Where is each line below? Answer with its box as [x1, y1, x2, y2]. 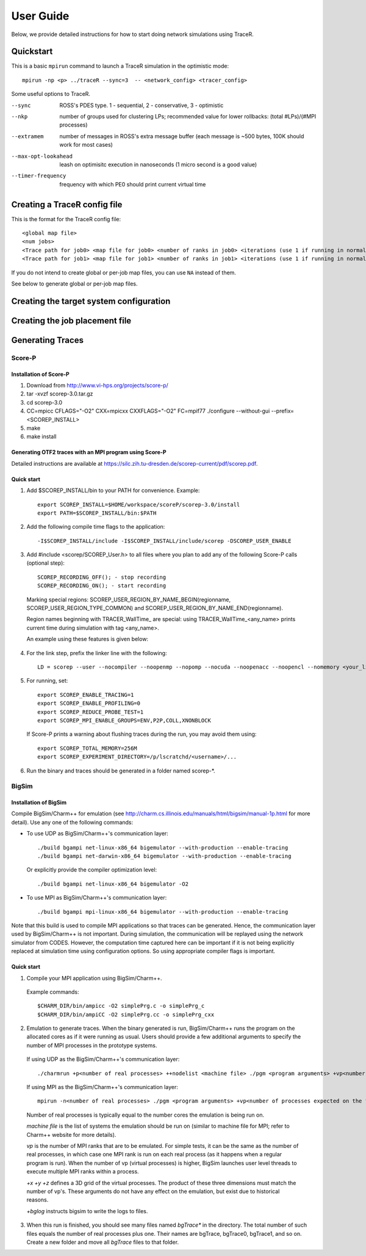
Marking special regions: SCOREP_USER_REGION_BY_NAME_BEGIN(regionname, [26, 596, 231, 603]
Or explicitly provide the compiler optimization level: [26, 866, 157, 873]
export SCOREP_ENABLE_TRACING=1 [37, 691, 134, 698]
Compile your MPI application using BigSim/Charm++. [26, 974, 162, 982]
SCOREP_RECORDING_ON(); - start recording [37, 582, 167, 589]
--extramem [11, 133, 44, 140]
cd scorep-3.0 [26, 398, 63, 406]
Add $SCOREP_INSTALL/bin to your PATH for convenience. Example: [26, 487, 200, 494]
